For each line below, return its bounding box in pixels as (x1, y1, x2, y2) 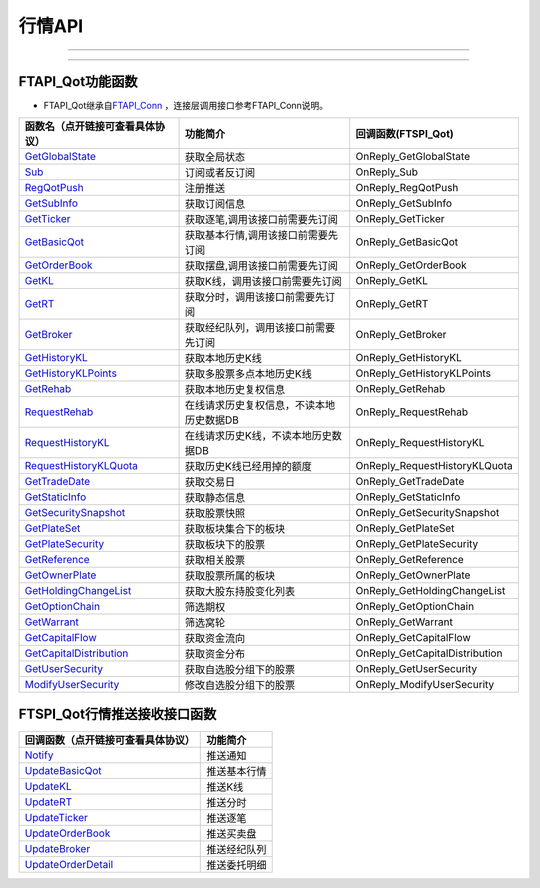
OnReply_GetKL (355, 274, 429, 288)
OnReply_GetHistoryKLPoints (355, 366, 492, 380)
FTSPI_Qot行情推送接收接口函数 (18, 705, 217, 722)
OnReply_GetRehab (355, 382, 446, 396)
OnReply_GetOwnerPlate (355, 568, 471, 582)
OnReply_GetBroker (355, 328, 447, 342)
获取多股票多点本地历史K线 (184, 367, 312, 381)
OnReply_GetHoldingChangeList (355, 584, 506, 598)
